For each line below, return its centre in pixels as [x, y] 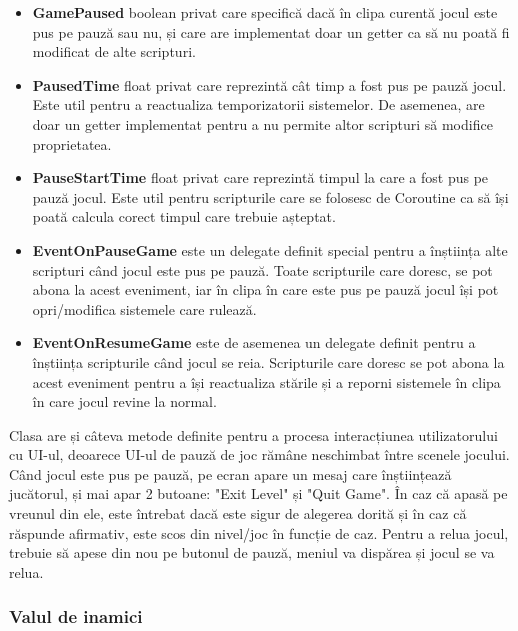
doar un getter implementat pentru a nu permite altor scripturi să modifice [262, 123]
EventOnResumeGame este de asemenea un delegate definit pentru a [254, 342]
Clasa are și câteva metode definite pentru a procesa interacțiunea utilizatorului [253, 434]
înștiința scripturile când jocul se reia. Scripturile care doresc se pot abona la [268, 361]
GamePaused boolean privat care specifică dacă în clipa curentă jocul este [265, 12]
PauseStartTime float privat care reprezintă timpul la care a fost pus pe [260, 177]
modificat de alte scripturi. [114, 51]
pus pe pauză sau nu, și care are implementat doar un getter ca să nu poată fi [271, 31]
